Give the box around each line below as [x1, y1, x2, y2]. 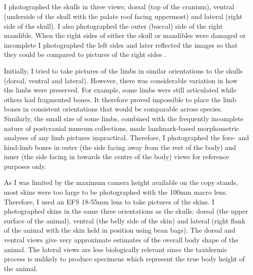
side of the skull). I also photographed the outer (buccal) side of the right [4, 20, 223, 31]
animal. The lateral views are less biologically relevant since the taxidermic [4, 244, 227, 254]
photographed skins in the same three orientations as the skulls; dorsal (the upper [4, 206, 248, 216]
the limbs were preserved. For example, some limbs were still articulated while [4, 85, 236, 95]
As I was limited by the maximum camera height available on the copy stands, [4, 177, 238, 187]
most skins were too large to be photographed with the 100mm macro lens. [4, 187, 228, 197]
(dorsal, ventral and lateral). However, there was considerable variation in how [4, 75, 238, 85]
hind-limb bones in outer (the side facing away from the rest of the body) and [4, 142, 236, 152]
